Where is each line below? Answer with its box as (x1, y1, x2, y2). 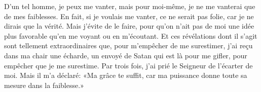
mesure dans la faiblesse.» (4, 79, 84, 90)
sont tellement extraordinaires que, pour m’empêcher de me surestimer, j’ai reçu (4, 40, 253, 51)
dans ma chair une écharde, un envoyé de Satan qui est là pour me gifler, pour (4, 50, 247, 60)
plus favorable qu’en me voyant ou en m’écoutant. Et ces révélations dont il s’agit (4, 30, 257, 41)
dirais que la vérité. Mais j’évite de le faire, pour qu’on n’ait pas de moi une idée (4, 21, 254, 31)
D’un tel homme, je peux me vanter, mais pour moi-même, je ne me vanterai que (4, 1, 255, 11)
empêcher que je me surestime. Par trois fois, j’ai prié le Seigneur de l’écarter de (4, 60, 253, 70)
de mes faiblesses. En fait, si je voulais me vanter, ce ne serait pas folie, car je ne (4, 11, 254, 21)
